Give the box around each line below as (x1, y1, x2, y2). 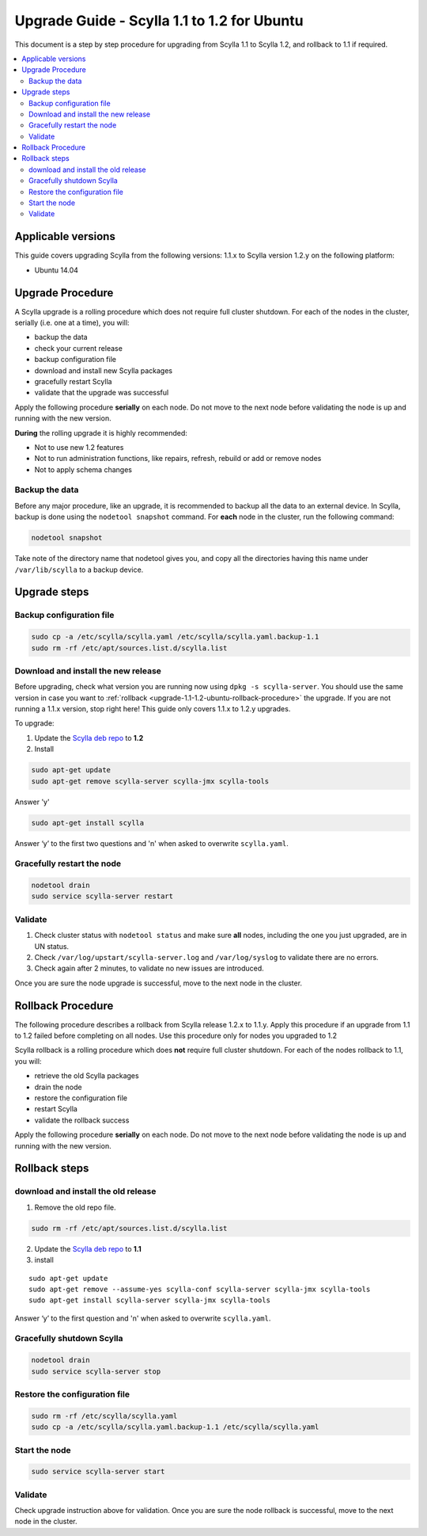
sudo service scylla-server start (31, 1467, 165, 1477)
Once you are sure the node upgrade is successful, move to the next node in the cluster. (14, 978, 303, 988)
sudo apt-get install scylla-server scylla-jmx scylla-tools (28, 1296, 270, 1305)
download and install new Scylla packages (34, 365, 173, 375)
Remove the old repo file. (34, 1203, 116, 1212)
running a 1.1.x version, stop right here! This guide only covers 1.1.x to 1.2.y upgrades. (14, 704, 291, 714)
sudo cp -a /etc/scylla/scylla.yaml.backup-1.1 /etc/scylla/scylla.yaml (31, 1423, 319, 1431)
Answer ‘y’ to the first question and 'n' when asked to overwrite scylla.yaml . (14, 1313, 271, 1323)
